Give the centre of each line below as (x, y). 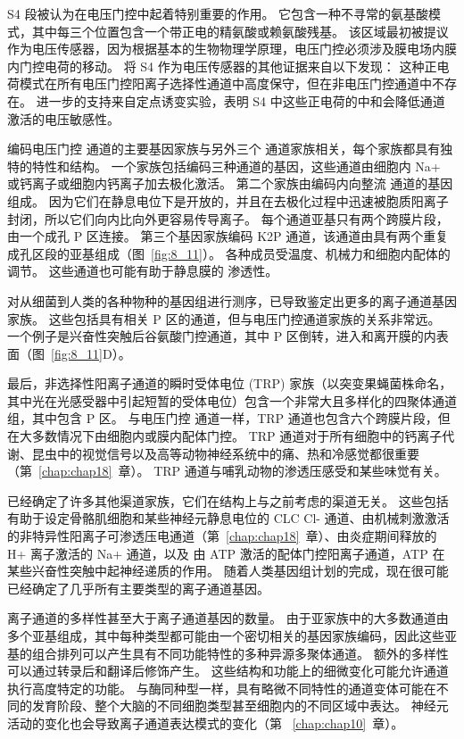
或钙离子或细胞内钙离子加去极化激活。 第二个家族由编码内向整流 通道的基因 (230, 183)
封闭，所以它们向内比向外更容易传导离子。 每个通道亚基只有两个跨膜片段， (228, 218)
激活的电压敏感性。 (63, 118)
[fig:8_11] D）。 (91, 353)
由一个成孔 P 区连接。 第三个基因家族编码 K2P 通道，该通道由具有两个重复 (228, 236)
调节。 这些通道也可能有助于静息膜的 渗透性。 (143, 271)
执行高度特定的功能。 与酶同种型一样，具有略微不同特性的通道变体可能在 (222, 688)
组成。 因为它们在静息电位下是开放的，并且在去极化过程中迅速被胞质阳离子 (228, 200)
